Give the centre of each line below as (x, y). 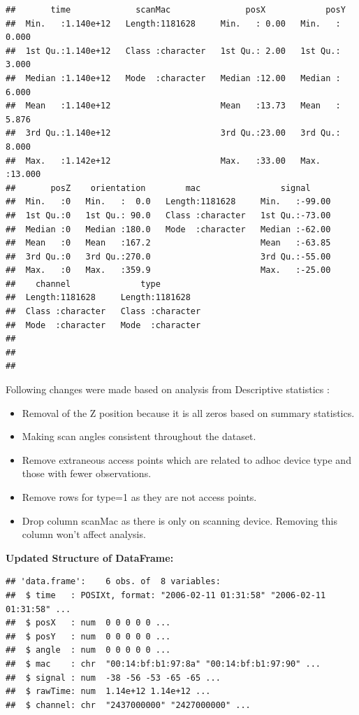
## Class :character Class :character (103, 312)
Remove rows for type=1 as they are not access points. (139, 497)
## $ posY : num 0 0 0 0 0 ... (88, 636)
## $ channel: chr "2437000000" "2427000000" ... (128, 705)
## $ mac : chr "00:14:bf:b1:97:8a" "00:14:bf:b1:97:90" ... (163, 664)
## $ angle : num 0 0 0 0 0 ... (88, 650)
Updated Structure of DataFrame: (90, 557)
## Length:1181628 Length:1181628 (98, 298)
